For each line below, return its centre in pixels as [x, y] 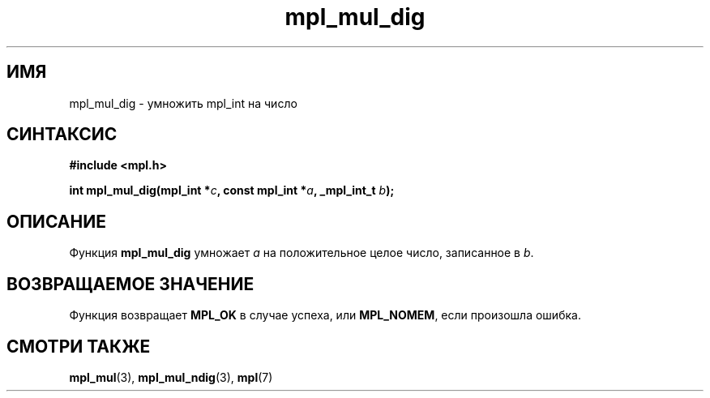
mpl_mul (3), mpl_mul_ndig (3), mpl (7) [171, 377]
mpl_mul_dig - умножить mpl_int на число [183, 103]
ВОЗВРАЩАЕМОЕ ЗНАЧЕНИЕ [130, 284]
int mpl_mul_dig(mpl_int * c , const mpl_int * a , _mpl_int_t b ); [232, 190]
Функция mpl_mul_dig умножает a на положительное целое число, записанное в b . [302, 253]
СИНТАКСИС [62, 135]
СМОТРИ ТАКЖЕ [79, 346]
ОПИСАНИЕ [56, 221]
